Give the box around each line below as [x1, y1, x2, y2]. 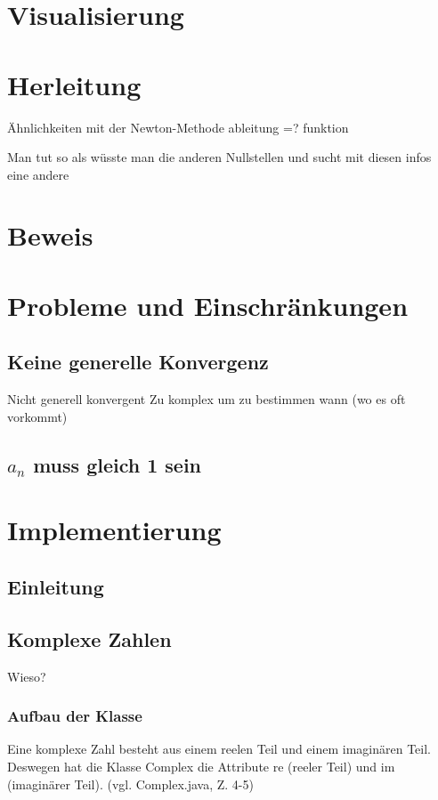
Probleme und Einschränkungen [7, 287, 409, 323]
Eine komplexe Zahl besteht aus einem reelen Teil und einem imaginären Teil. [7, 739, 432, 758]
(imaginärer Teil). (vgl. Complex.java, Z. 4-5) [7, 774, 254, 793]
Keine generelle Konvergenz [7, 348, 269, 376]
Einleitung [7, 572, 104, 600]
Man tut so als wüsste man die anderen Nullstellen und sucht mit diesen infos [7, 148, 432, 166]
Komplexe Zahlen [7, 625, 172, 652]
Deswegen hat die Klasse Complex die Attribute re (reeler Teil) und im [7, 756, 395, 775]
